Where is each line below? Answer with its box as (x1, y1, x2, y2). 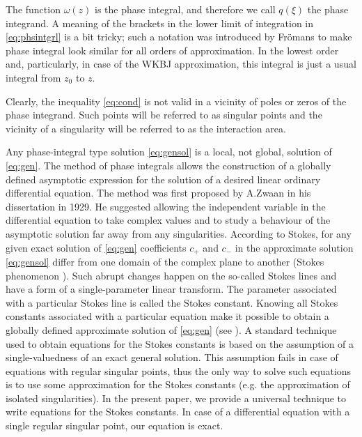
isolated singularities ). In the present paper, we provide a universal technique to (6, 390, 347, 405)
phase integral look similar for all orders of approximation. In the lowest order (6, 43, 339, 57)
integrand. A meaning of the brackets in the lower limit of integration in (6, 15, 314, 30)
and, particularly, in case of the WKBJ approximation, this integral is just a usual (6, 56, 356, 71)
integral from (6, 70, 61, 84)
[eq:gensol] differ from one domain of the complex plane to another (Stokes (6, 254, 324, 268)
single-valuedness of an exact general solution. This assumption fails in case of (6, 350, 338, 365)
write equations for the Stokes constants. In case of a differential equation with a (6, 404, 350, 419)
